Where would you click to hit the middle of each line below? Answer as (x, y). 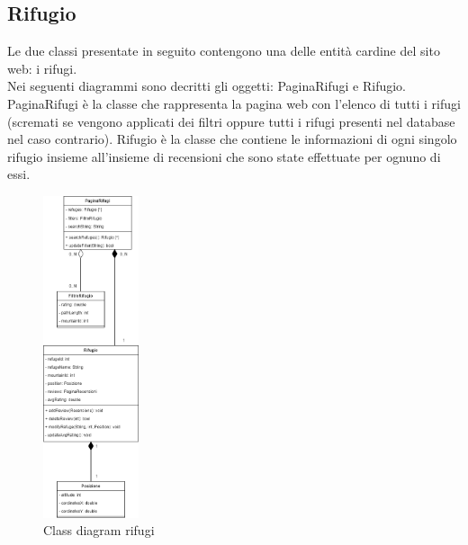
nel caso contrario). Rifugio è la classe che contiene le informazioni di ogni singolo (232, 139)
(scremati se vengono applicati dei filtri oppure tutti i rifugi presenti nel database (231, 121)
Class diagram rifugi (99, 530)
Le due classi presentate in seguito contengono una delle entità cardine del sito (224, 51)
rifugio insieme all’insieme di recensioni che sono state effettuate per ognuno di (224, 156)
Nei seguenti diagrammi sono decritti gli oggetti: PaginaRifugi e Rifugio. (207, 86)
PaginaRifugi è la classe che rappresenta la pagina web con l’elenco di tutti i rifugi (234, 103)
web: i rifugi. (42, 68)
